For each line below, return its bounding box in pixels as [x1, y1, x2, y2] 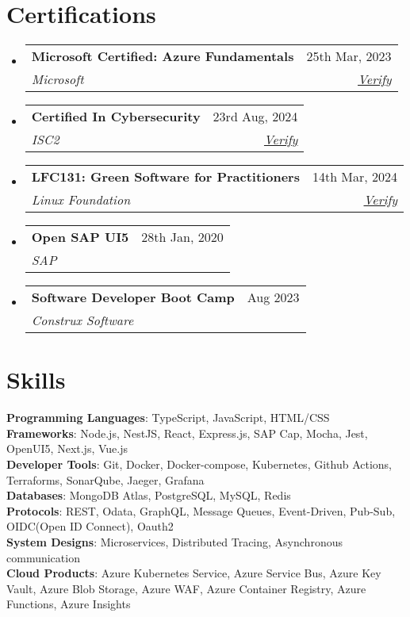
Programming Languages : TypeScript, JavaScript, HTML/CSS [6, 409, 330, 426]
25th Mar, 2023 [306, 47, 392, 66]
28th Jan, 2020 [141, 228, 224, 247]
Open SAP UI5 [31, 228, 129, 247]
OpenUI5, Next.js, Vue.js [6, 440, 128, 457]
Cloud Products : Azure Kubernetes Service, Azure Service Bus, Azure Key [6, 565, 381, 581]
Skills [6, 363, 66, 396]
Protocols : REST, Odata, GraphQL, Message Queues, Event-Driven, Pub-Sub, [6, 502, 396, 519]
